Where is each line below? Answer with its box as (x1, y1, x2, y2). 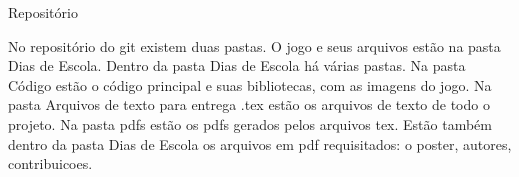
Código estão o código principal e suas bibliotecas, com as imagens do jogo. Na (8, 74, 492, 95)
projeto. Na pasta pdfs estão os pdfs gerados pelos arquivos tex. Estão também (8, 113, 492, 134)
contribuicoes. (8, 153, 93, 174)
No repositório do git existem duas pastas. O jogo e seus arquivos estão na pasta (8, 35, 501, 56)
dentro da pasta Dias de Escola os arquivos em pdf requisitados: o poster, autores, (8, 133, 512, 154)
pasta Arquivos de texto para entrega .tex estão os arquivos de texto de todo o (8, 94, 490, 115)
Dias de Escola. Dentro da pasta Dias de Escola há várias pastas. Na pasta (8, 55, 466, 76)
